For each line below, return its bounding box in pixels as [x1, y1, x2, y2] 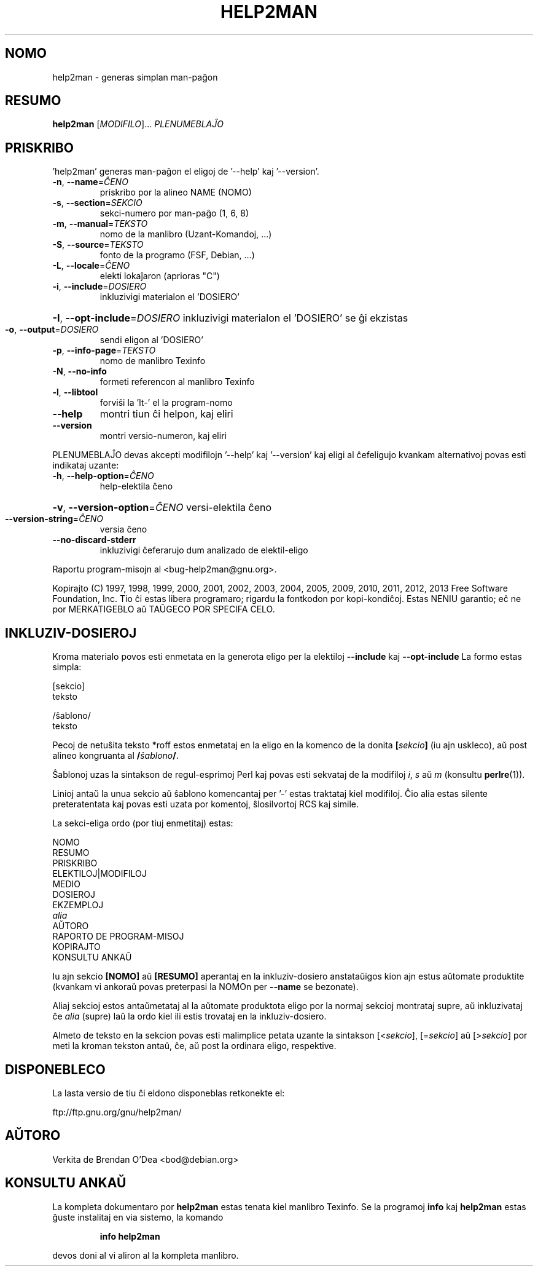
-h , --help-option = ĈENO [52, 470, 154, 481]
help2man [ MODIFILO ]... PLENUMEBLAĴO [52, 119, 224, 130]
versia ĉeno [99, 524, 147, 535]
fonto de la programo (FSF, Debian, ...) [99, 250, 255, 261]
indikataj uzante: [52, 460, 119, 471]
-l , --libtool [52, 387, 98, 398]
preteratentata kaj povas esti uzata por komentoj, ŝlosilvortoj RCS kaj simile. [52, 799, 359, 810]
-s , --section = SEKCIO [52, 197, 142, 208]
